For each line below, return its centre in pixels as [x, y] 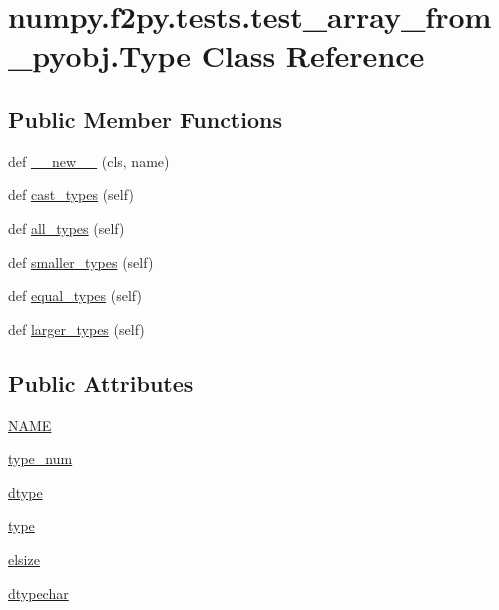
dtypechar [38, 592]
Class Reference [313, 55]
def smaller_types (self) [81, 261]
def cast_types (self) [71, 194]
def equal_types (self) [75, 295]
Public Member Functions [145, 118]
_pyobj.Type [100, 55]
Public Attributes [101, 382]
